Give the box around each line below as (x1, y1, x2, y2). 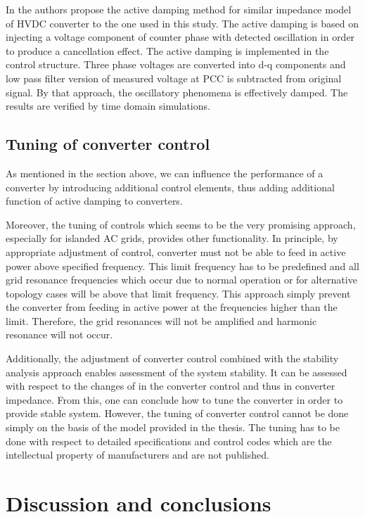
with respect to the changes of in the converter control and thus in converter (6, 378, 335, 393)
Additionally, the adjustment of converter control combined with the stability (6, 351, 339, 366)
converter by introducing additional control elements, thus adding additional (6, 179, 335, 194)
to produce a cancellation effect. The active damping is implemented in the (6, 43, 329, 58)
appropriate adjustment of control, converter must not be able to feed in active (6, 244, 346, 259)
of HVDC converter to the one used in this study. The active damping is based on (6, 15, 359, 30)
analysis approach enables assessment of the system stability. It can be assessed (6, 364, 347, 379)
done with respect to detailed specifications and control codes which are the (6, 433, 332, 448)
